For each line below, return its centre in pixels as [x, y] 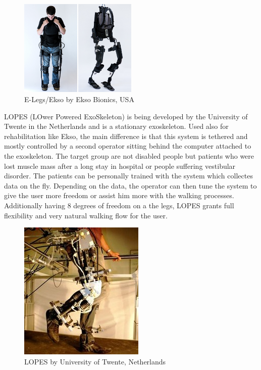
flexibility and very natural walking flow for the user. [86, 215]
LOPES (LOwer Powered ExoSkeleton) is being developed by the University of [126, 116]
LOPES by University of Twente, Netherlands [95, 361]
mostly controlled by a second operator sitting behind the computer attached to [128, 146]
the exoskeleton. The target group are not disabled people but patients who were [129, 155]
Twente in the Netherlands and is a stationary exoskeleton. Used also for [116, 126]
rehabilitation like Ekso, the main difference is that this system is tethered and [126, 136]
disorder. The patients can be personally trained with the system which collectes [128, 176]
